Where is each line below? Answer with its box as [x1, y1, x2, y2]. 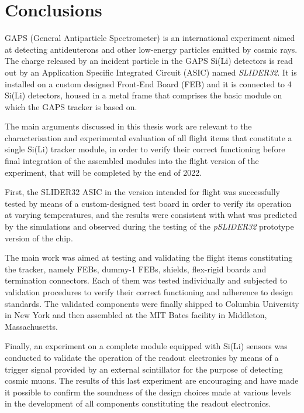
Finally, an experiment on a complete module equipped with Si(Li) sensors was [5, 340, 288, 352]
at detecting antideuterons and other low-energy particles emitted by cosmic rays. [5, 43, 298, 55]
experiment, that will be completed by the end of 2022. [5, 166, 202, 178]
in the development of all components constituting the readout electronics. [5, 397, 271, 409]
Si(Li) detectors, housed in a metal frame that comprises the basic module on [5, 89, 282, 101]
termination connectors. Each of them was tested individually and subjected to [5, 274, 288, 286]
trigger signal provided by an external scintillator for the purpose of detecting [5, 363, 283, 375]
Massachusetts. [5, 320, 58, 332]
